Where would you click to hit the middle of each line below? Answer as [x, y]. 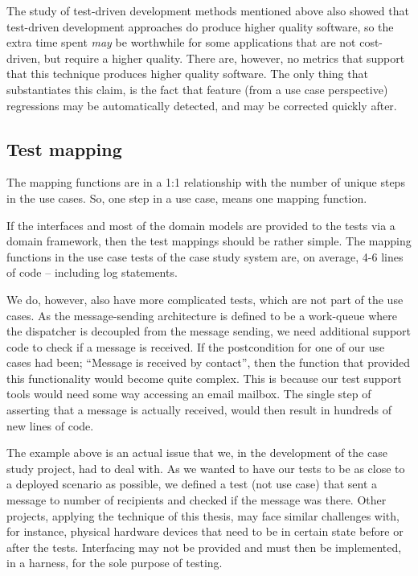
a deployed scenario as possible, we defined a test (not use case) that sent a [192, 484]
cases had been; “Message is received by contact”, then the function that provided [209, 362]
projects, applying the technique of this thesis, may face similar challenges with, [203, 515]
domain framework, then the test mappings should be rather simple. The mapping [209, 241]
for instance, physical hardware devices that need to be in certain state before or [205, 531]
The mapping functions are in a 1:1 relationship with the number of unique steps [206, 182]
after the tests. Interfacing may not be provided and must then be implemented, [204, 547]
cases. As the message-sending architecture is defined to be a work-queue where [202, 315]
